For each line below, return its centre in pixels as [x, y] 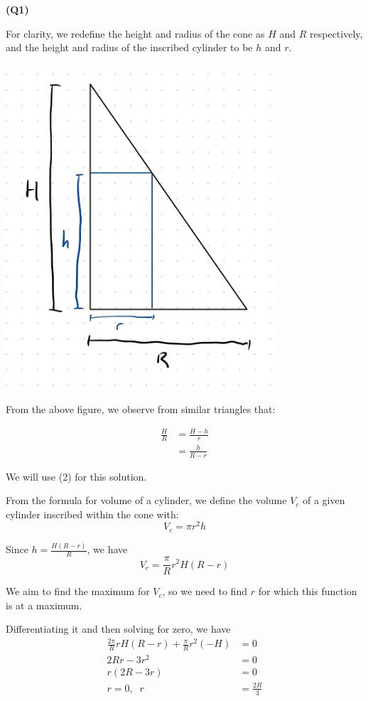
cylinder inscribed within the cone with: [92, 514]
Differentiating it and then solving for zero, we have [118, 629]
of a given [324, 500]
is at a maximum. [44, 605]
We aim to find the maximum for [78, 591]
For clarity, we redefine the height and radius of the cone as [135, 33]
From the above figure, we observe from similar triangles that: [141, 409]
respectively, [336, 33]
